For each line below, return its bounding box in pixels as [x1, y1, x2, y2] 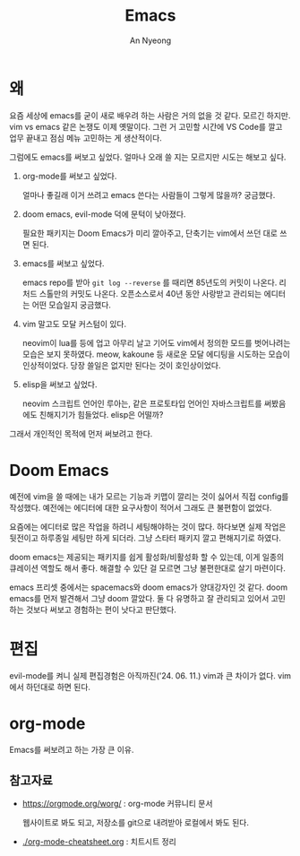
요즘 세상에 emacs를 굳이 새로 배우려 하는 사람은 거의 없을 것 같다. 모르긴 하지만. [9, 109, 291, 121]
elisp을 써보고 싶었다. [21, 378, 98, 390]
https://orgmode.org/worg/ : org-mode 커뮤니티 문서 [21, 799, 213, 809]
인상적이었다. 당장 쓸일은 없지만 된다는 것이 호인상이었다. [21, 359, 221, 370]
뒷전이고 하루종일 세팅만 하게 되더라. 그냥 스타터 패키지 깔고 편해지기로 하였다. [9, 532, 282, 543]
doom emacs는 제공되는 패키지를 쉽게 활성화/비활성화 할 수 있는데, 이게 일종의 [9, 551, 285, 562]
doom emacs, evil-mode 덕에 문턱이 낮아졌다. [21, 208, 186, 220]
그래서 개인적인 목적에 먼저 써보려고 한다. [9, 428, 153, 439]
